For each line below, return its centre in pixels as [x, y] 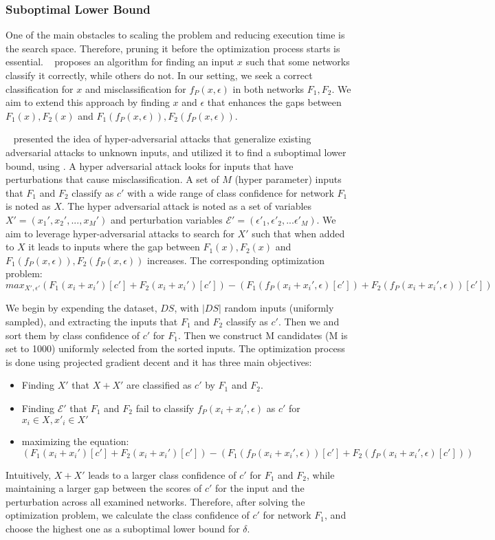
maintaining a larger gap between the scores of [104, 488]
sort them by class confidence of [73, 335]
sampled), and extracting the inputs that [92, 321]
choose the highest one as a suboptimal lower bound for [123, 528]
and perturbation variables [166, 219]
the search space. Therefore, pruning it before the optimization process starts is [173, 48]
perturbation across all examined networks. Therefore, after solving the [155, 501]
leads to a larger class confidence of [162, 474]
